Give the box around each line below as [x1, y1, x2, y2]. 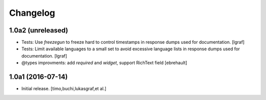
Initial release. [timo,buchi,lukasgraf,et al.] [21, 86, 106, 92]
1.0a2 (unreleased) [9, 26, 68, 34]
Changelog [9, 7, 55, 18]
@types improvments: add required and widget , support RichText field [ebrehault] [21, 60, 187, 66]
